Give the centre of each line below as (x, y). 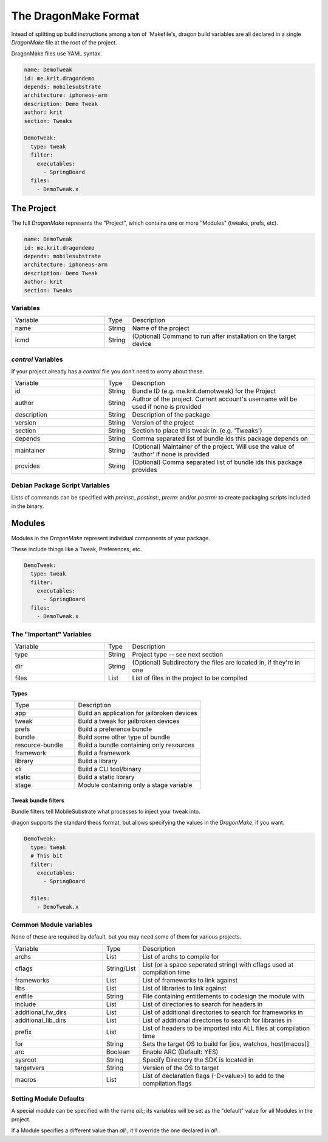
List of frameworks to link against (190, 980)
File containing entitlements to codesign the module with (224, 996)
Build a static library (106, 777)
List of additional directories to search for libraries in (217, 1020)
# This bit (47, 856)
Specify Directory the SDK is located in (198, 1060)
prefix (23, 1032)
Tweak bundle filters (38, 800)
